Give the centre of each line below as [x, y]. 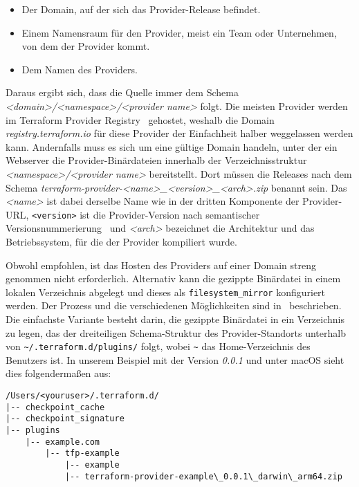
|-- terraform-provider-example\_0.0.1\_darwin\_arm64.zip [203, 476]
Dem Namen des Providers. [80, 69]
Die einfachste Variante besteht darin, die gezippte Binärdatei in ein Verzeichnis [175, 319]
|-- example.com [63, 442]
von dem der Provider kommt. [86, 46]
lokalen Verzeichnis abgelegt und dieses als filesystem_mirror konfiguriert [166, 292]
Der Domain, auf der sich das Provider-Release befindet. [141, 9]
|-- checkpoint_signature [65, 419]
